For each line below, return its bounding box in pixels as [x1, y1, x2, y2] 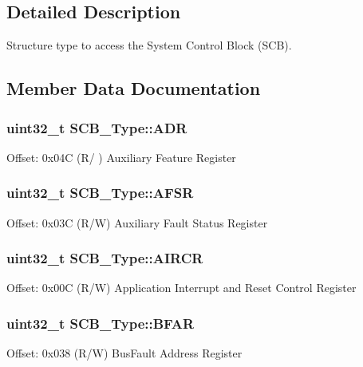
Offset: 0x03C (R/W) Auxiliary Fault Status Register [6, 214, 268, 231]
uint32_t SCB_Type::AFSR [6, 183, 194, 203]
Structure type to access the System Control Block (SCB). [6, 37, 292, 53]
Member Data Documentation [6, 76, 261, 101]
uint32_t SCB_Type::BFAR [6, 313, 195, 333]
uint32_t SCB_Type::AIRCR [6, 248, 203, 268]
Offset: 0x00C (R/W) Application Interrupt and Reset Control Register [6, 279, 357, 296]
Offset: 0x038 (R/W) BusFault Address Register [6, 345, 243, 361]
